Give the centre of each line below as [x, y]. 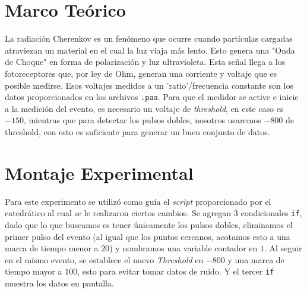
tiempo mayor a [34, 271]
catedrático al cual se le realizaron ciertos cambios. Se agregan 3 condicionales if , [153, 213]
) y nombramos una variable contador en [183, 248]
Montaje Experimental [99, 172]
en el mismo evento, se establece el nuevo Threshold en [104, 259]
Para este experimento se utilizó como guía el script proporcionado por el [138, 201]
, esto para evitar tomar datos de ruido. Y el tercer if [176, 271]
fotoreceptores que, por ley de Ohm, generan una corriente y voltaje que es [141, 73]
